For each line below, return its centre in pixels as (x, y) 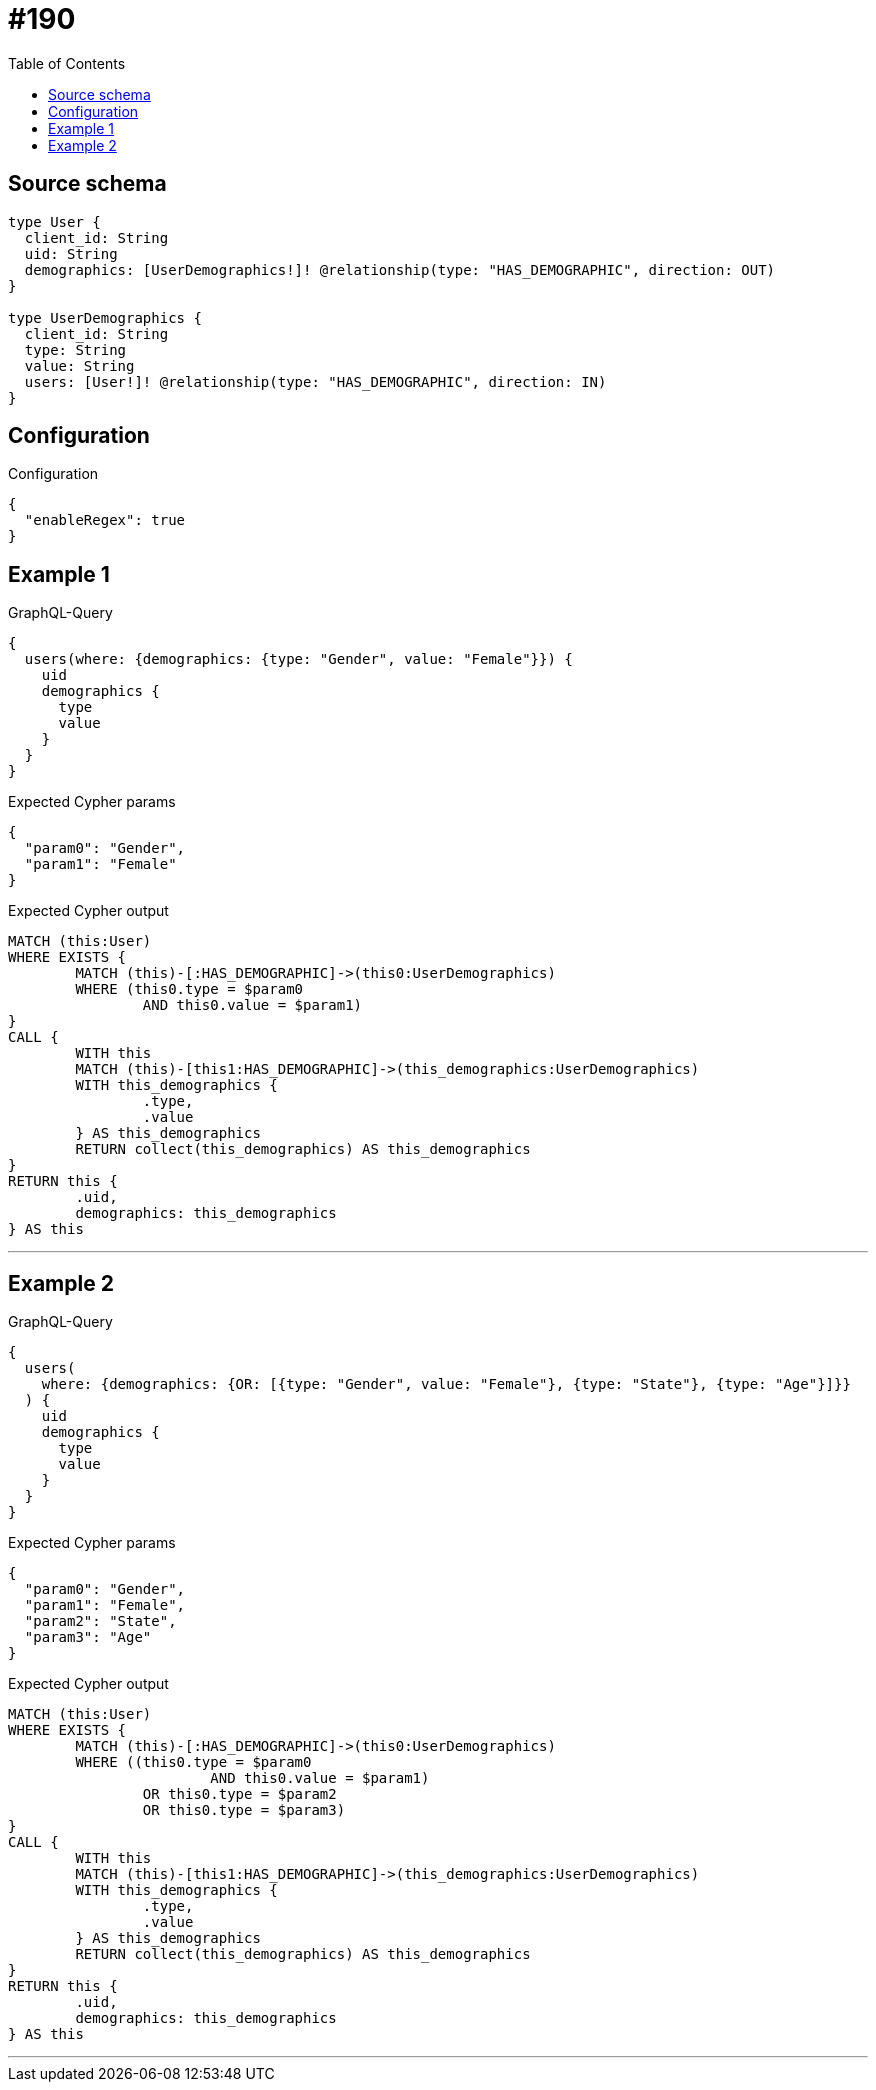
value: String (79, 365)
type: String (75, 349)
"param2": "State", (100, 1621)
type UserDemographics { (105, 317)
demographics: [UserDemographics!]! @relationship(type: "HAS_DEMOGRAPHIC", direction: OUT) (400, 269)
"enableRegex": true (105, 520)
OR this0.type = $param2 (239, 1794)
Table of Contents (67, 63)
